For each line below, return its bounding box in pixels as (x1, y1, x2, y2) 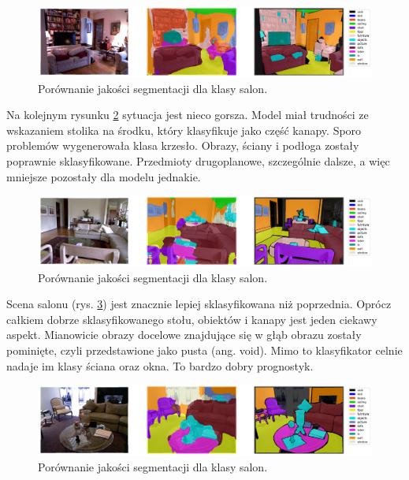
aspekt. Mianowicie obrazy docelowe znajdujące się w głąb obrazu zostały (6, 326, 362, 343)
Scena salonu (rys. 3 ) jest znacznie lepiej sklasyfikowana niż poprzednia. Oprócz (6, 296, 392, 312)
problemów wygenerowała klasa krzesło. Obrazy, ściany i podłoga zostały (6, 137, 359, 154)
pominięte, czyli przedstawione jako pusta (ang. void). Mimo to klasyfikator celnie (6, 342, 403, 358)
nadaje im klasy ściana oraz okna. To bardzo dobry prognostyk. (6, 357, 314, 374)
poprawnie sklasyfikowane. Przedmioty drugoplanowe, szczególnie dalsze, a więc (6, 152, 390, 169)
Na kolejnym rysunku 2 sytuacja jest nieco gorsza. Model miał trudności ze (6, 106, 369, 123)
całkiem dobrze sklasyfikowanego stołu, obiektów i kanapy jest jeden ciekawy (6, 311, 377, 327)
